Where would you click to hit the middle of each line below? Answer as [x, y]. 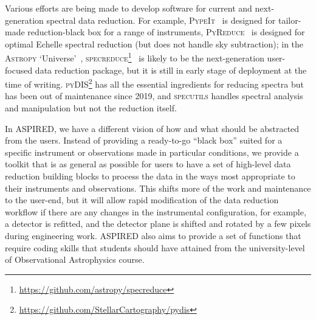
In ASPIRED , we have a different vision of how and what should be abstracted [152, 128]
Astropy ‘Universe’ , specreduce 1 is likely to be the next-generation [135, 57]
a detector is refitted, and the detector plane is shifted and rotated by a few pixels [158, 224]
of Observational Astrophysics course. [75, 259]
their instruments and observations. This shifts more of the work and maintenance [158, 188]
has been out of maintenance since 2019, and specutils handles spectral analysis [154, 96]
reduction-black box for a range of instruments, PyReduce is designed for [166, 32]
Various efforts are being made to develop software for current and [129, 8]
